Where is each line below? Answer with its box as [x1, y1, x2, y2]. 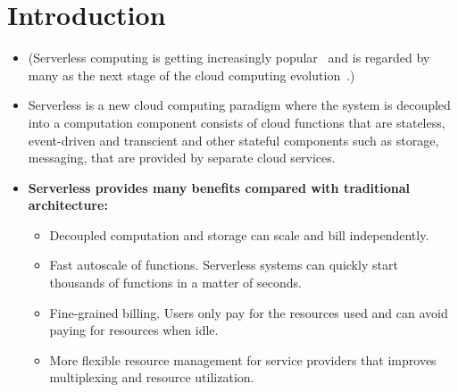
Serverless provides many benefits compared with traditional [28, 178, 411, 196]
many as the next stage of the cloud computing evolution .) [28, 65, 355, 84]
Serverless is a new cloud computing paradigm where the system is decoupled [28, 96, 451, 114]
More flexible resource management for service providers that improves [49, 350, 437, 369]
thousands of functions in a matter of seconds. [49, 273, 302, 292]
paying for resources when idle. [49, 321, 219, 339]
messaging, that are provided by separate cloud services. [28, 148, 336, 167]
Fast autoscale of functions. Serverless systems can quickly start [49, 255, 398, 274]
